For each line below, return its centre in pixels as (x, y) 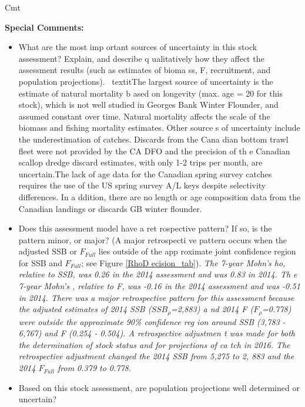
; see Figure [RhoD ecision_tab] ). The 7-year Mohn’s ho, (183, 262)
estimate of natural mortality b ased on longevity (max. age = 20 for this (150, 93)
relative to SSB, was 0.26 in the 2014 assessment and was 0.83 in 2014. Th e (158, 274)
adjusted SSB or (48, 251)
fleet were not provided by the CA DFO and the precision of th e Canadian (154, 150)
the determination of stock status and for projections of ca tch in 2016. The (154, 344)
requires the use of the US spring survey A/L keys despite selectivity (142, 185)
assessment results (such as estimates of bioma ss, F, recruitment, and (145, 70)
